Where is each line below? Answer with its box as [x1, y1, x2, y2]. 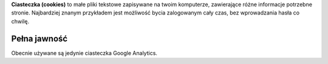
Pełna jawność [11, 33, 68, 43]
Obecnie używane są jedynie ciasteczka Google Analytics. [11, 49, 158, 57]
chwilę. [11, 18, 30, 25]
